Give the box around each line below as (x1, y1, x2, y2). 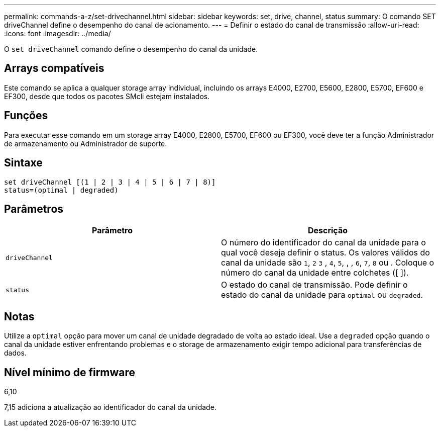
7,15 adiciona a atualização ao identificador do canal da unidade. (4, 403, 216, 412)
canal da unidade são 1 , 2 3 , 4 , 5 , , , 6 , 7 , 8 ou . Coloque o (221, 257, 434, 268)
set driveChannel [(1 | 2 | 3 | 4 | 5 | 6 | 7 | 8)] (4, 178, 216, 186)
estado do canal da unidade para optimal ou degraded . (221, 290, 423, 300)
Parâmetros (4, 202, 64, 215)
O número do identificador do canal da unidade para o (221, 237, 426, 248)
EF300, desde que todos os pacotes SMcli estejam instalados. (4, 92, 210, 101)
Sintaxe (4, 156, 43, 169)
